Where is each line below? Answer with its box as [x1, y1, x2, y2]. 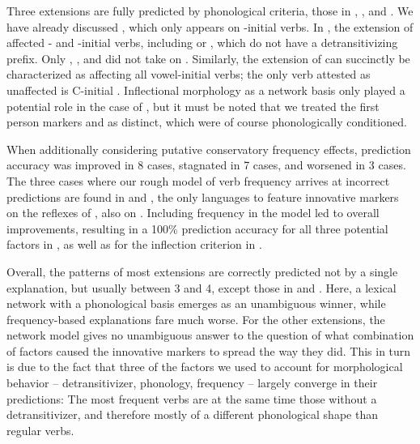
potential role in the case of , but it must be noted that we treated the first [6, 97, 380, 114]
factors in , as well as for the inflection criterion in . [6, 236, 262, 253]
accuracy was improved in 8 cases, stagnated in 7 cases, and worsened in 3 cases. [6, 156, 406, 173]
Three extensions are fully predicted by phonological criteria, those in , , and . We [6, 2, 414, 19]
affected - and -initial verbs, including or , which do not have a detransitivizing [6, 34, 398, 51]
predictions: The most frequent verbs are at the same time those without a [6, 390, 377, 407]
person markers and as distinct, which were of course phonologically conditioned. [6, 113, 407, 130]
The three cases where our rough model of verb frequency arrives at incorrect [6, 172, 390, 189]
